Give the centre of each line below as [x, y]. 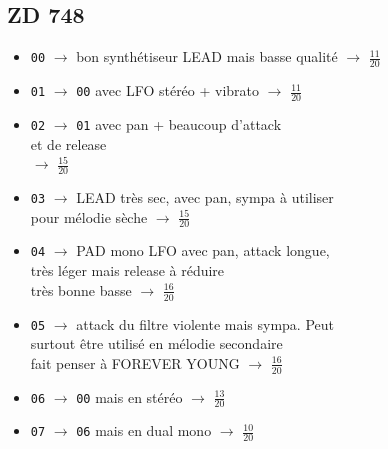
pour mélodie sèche [89, 216]
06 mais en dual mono [144, 430]
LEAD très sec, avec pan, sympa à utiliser [205, 196]
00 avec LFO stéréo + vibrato [168, 90]
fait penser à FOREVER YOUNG [135, 362]
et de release [68, 143]
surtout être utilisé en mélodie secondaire [156, 343]
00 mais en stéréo [129, 396]
